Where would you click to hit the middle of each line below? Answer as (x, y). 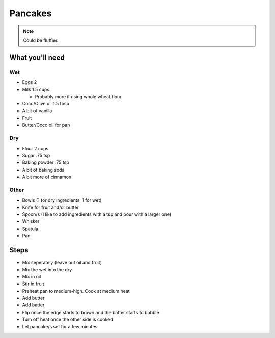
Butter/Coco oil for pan (46, 125)
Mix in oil (32, 276)
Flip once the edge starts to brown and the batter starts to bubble (91, 312)
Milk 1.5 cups (36, 90)
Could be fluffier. (41, 40)
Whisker (31, 221)
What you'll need (37, 57)
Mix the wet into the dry (47, 269)
